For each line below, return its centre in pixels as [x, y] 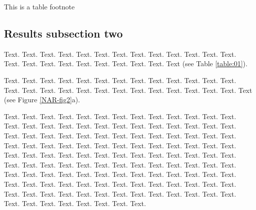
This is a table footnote [39, 6]
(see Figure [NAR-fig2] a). [42, 100]
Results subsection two [63, 33]
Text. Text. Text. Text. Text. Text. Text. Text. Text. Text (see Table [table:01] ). [126, 63]
